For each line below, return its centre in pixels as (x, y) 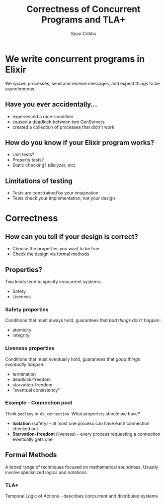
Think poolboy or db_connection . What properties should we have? (73, 414)
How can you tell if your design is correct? (72, 237)
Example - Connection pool (39, 403)
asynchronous (20, 89)
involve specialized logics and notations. (46, 472)
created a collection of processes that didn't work (63, 127)
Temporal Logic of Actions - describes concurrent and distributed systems (82, 496)
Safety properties (27, 309)
